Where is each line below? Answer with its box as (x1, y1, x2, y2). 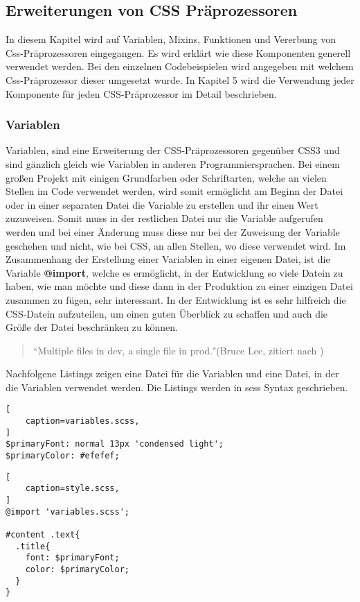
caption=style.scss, (25, 483, 120, 494)
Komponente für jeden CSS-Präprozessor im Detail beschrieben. (6, 86, 277, 101)
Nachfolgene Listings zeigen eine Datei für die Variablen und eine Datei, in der (6, 366, 339, 381)
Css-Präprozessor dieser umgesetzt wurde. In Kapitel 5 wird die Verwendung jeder (6, 72, 354, 87)
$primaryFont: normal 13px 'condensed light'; (6, 439, 224, 449)
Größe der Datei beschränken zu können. (6, 320, 178, 334)
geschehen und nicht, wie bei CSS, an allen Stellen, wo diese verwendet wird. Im (6, 238, 346, 252)
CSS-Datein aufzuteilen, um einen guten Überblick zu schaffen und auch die (6, 306, 328, 320)
